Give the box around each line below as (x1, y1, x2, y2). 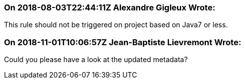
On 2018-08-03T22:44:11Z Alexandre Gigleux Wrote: (4, 2, 215, 12)
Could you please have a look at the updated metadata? (4, 55, 188, 64)
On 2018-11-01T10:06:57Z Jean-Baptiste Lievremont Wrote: (4, 37, 241, 47)
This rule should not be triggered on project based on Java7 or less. (4, 20, 228, 29)
